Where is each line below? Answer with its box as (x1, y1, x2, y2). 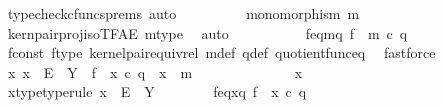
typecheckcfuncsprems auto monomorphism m (7, 3, 360, 23)
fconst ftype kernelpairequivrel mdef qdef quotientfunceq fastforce (7, 42, 436, 63)
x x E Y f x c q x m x (7, 61, 303, 82)
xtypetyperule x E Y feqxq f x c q (7, 81, 307, 102)
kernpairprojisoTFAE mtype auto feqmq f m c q (7, 22, 408, 43)
